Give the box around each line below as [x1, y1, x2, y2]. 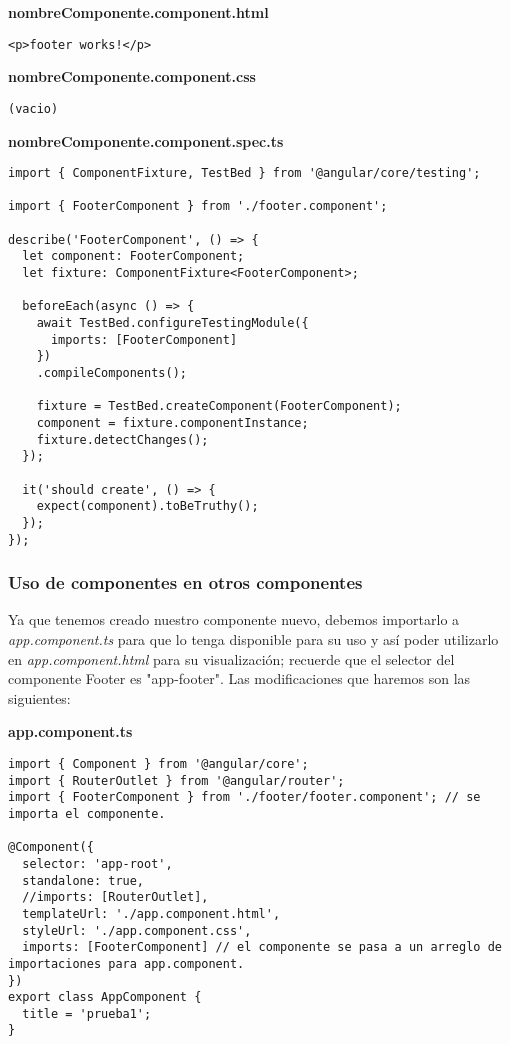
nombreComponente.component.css [8, 66, 256, 87]
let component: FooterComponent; [22, 249, 245, 264]
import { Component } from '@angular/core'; [8, 756, 309, 771]
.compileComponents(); [36, 365, 187, 380]
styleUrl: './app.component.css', [22, 923, 252, 938]
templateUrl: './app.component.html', [22, 906, 281, 921]
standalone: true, [22, 873, 145, 888]
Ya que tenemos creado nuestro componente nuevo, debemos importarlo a [8, 609, 460, 630]
